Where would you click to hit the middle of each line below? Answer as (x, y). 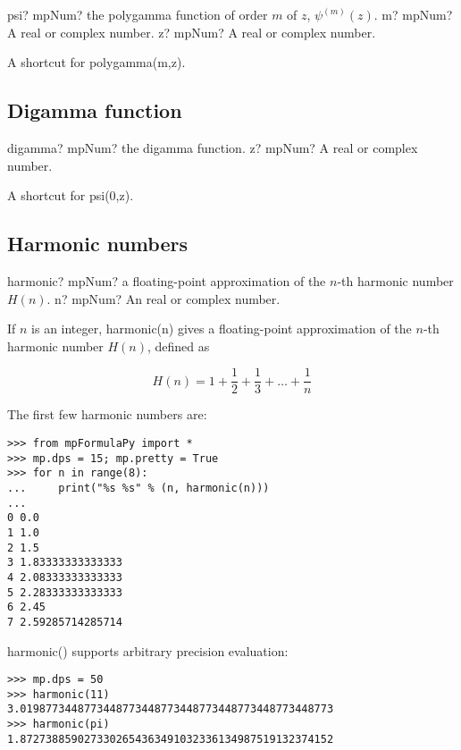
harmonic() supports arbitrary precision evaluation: (148, 650)
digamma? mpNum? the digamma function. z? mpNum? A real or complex (213, 147)
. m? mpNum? (413, 14)
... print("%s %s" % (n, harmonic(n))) (138, 488)
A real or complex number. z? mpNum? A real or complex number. (192, 32)
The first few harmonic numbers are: (107, 414)
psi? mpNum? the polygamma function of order (138, 14)
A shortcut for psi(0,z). (71, 195)
